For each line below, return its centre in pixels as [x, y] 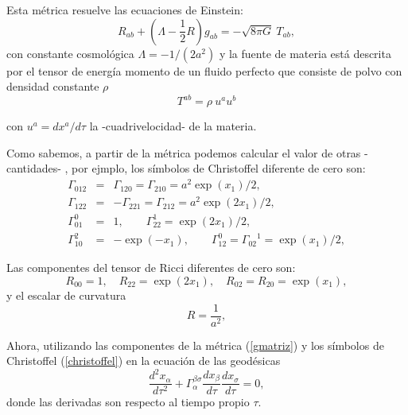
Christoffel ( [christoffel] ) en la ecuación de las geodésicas [144, 361]
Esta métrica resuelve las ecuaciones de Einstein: [125, 10]
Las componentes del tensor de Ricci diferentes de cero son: [151, 268]
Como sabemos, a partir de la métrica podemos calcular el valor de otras [184, 152]
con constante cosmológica [70, 53]
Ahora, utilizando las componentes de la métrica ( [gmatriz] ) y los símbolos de [195, 345]
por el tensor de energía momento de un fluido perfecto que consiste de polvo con [204, 70]
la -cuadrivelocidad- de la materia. [173, 126]
